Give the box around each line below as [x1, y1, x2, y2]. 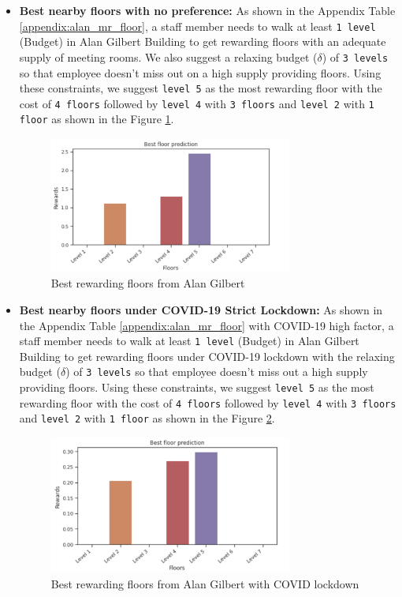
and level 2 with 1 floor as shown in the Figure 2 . [19, 410, 275, 426]
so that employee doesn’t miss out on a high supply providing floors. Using [19, 64, 382, 81]
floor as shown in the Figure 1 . [19, 111, 174, 127]
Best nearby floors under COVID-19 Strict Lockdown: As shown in [19, 302, 383, 318]
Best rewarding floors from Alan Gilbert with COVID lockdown [50, 575, 359, 591]
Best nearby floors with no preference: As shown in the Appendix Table [19, 2, 396, 18]
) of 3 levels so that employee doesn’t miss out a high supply [65, 363, 368, 380]
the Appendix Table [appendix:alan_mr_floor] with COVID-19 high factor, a [19, 317, 394, 333]
